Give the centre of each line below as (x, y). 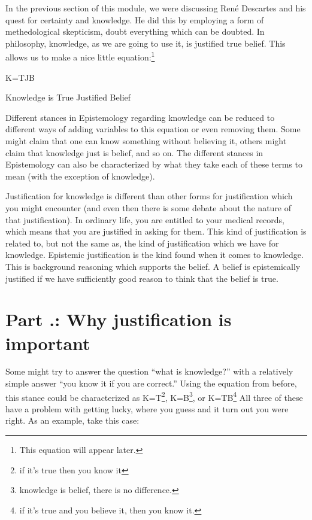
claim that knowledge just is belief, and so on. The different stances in (134, 152)
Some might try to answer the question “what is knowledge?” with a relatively (149, 371)
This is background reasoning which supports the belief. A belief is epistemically (153, 266)
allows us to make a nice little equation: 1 (80, 56)
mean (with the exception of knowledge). (80, 176)
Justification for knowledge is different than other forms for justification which (149, 196)
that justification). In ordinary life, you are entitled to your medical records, (145, 219)
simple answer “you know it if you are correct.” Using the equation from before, (151, 383)
